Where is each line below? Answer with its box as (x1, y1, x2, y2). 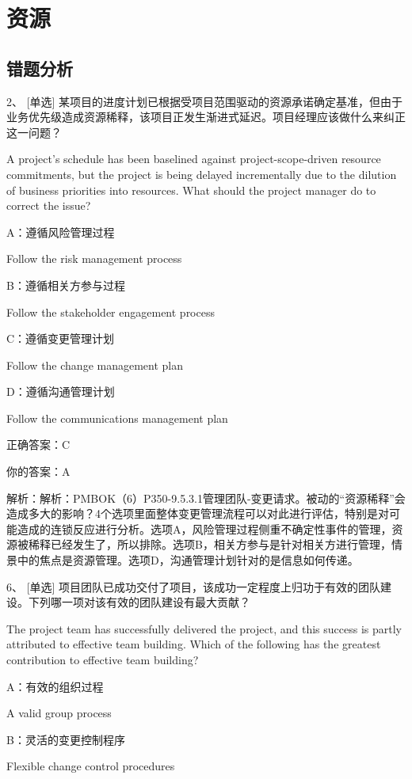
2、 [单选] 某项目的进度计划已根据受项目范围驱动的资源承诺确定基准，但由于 (6, 93, 403, 109)
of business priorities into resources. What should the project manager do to (6, 181, 376, 198)
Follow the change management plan (6, 356, 184, 373)
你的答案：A (6, 463, 71, 480)
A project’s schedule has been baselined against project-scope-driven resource (6, 150, 381, 167)
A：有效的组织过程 (6, 678, 104, 694)
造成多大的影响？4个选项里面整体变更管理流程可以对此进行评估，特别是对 (6, 505, 389, 522)
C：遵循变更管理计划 (6, 330, 115, 347)
